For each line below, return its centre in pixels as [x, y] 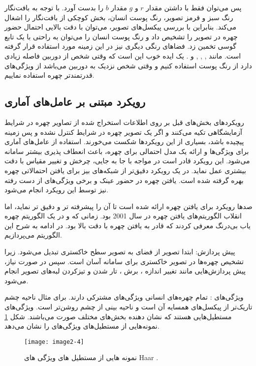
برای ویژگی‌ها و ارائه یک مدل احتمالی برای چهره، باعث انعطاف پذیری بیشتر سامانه [127, 151]
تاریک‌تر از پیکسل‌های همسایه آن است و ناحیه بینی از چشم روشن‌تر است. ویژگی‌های [128, 307]
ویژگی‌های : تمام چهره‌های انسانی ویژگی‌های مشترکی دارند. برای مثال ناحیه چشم [124, 297]
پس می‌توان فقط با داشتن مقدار [194, 7]
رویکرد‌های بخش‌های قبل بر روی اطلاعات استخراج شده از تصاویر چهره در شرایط [124, 122]
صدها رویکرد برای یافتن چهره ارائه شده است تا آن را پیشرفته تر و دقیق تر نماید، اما [128, 206]
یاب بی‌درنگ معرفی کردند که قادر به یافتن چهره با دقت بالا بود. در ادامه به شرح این [128, 225]
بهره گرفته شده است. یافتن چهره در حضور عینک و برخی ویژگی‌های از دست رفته [124, 180]
